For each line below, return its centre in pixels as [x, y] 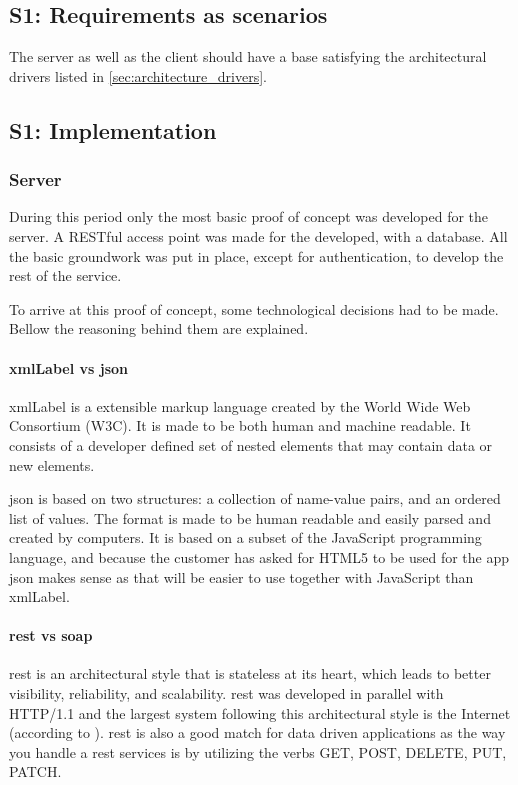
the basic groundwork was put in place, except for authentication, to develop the [256, 255]
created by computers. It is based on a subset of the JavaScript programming [245, 537]
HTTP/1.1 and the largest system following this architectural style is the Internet [260, 712]
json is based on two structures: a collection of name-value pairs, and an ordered [255, 498]
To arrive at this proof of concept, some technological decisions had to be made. [254, 308]
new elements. [52, 464]
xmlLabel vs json [68, 367]
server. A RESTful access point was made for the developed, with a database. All [258, 235]
